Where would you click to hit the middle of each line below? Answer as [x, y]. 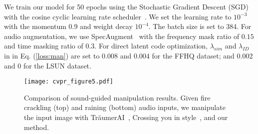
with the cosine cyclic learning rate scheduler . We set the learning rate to [118, 16]
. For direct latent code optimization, [151, 46]
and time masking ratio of [44, 46]
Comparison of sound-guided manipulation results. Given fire [117, 97]
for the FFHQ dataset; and [193, 55]
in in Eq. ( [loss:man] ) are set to [52, 55]
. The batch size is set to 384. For [200, 26]
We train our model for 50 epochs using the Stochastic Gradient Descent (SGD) [126, 6]
